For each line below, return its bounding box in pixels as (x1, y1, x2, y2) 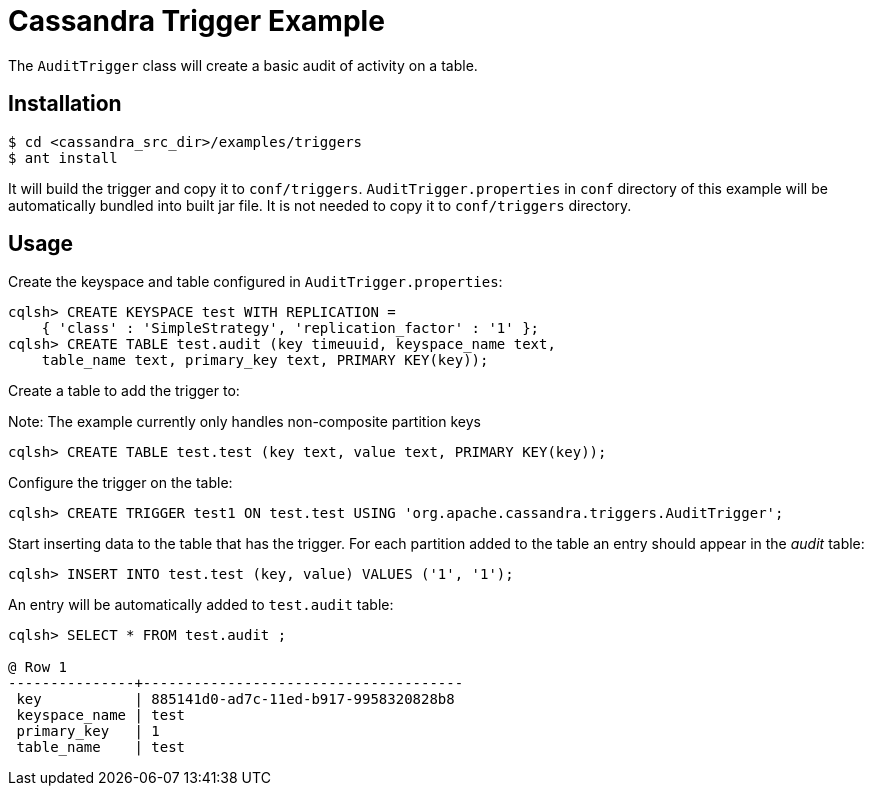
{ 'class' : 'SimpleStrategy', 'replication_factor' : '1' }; (41, 320, 540, 337)
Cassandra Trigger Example (8, 4, 385, 38)
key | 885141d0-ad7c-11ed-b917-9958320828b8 (16, 691, 455, 708)
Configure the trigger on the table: (8, 474, 233, 492)
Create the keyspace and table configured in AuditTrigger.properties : (8, 273, 503, 291)
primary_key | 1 (16, 723, 160, 740)
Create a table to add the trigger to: (8, 382, 240, 400)
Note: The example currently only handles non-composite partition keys (8, 413, 481, 431)
